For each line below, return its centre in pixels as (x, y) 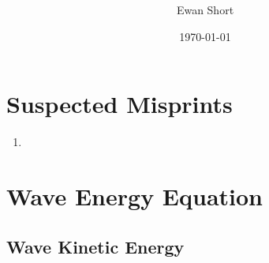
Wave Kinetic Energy (95, 246)
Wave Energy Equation (134, 196)
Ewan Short (205, 10)
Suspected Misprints (120, 104)
